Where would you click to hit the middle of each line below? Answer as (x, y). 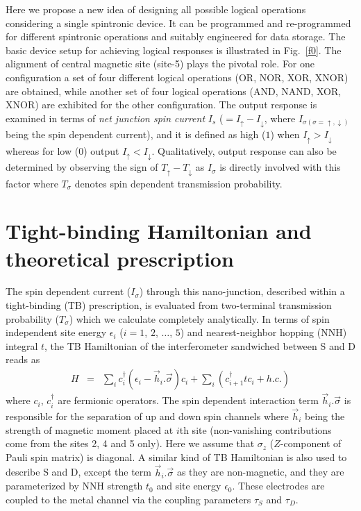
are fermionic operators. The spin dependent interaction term (188, 400)
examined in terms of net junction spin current (106, 118)
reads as (23, 359)
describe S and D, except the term (78, 472)
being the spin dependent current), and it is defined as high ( (136, 134)
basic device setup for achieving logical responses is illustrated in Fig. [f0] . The (174, 50)
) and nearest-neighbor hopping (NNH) (263, 332)
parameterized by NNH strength (74, 486)
